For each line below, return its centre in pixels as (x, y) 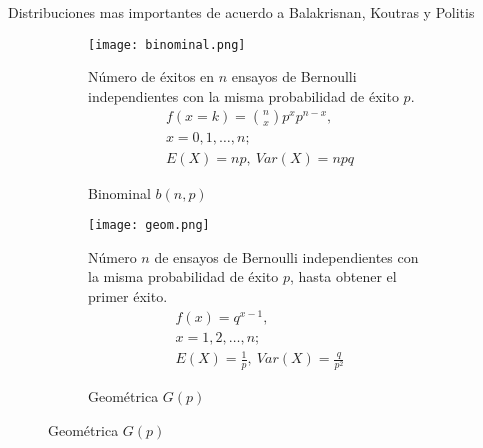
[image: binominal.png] (167, 44)
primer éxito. (128, 295)
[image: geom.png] (149, 225)
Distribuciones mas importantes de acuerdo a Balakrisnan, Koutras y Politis (241, 12)
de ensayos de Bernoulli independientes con (286, 256)
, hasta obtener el (343, 276)
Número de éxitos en (151, 76)
